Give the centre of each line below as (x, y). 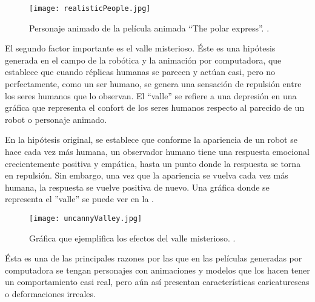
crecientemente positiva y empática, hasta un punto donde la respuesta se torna (153, 163)
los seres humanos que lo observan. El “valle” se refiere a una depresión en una (151, 95)
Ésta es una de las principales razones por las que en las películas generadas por (154, 258)
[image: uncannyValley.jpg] (86, 218)
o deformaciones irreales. (50, 294)
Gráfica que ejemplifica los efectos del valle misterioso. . (132, 238)
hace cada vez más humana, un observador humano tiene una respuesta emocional (157, 151)
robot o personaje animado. (56, 119)
